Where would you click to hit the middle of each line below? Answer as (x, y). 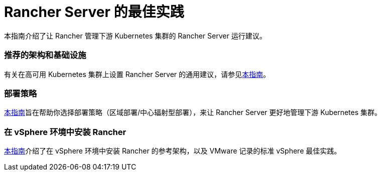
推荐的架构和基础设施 (45, 55)
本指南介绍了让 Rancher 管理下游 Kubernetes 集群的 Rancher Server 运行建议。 (135, 35)
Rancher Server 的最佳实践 (94, 12)
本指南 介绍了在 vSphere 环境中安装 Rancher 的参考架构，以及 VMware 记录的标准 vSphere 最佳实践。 (173, 151)
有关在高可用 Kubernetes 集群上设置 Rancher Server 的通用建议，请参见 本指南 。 (137, 74)
